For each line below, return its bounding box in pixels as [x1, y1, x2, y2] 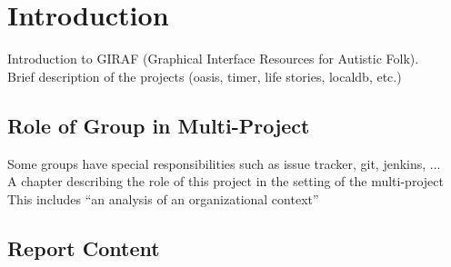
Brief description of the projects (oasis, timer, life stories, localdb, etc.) [7, 66, 402, 85]
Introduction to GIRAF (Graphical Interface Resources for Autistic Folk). [7, 49, 419, 68]
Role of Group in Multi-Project [7, 111, 310, 139]
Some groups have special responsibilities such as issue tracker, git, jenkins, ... [7, 153, 441, 173]
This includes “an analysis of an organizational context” [7, 189, 319, 208]
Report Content [7, 233, 160, 262]
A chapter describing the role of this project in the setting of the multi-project [7, 172, 444, 191]
